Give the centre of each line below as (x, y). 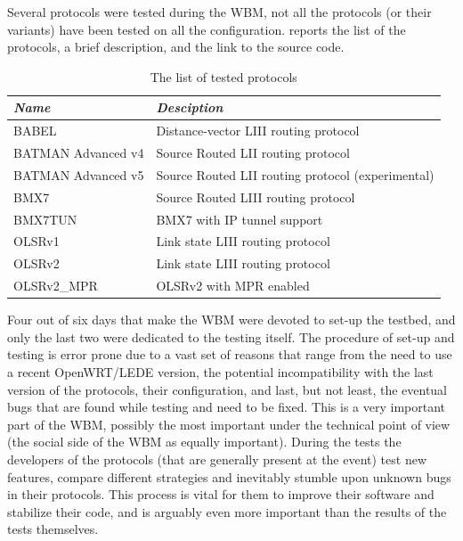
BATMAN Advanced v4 (79, 153)
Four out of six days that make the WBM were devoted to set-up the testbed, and (231, 320)
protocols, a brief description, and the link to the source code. (176, 47)
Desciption (190, 107)
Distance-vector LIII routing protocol (258, 131)
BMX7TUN (45, 219)
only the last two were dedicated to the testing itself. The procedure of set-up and (231, 336)
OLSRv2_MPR (56, 286)
